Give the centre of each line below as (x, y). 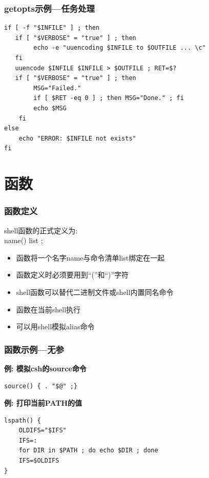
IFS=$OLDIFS (39, 461)
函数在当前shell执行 (48, 309)
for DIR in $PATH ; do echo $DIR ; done (88, 451)
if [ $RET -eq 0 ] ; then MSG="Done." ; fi (109, 98)
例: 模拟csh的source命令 (45, 368)
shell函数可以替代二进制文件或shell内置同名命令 (95, 292)
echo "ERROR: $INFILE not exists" (77, 138)
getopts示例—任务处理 (49, 8)
